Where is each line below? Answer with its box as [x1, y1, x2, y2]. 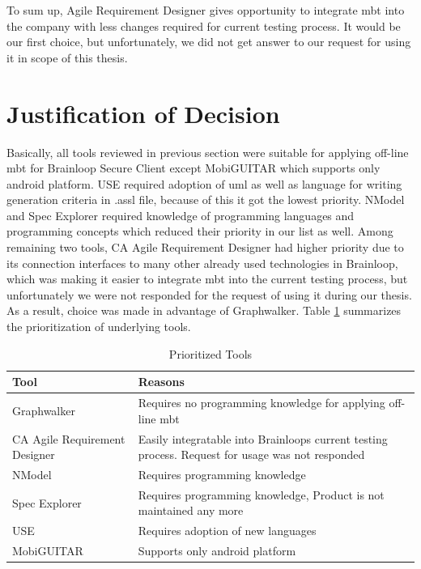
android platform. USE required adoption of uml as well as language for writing [6, 175, 402, 192]
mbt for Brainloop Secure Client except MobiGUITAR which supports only [6, 159, 381, 176]
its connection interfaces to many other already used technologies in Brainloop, [6, 254, 398, 271]
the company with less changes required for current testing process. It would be [6, 17, 401, 34]
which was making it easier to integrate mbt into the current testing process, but [6, 270, 408, 287]
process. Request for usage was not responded [138, 446, 365, 463]
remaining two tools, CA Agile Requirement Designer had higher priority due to [6, 239, 404, 256]
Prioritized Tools [168, 345, 253, 362]
